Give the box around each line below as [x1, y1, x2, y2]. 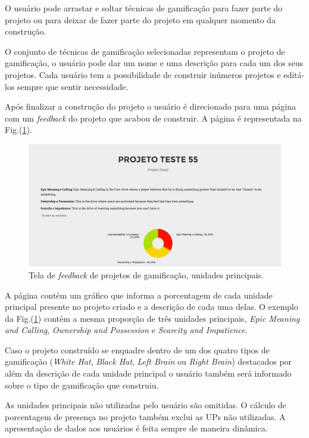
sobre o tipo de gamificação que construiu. [5, 378, 159, 391]
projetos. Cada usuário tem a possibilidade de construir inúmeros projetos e [5, 68, 281, 80]
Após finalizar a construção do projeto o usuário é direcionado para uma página [5, 100, 296, 113]
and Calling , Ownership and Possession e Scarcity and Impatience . [5, 324, 248, 336]
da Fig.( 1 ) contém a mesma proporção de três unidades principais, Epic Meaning [5, 312, 300, 324]
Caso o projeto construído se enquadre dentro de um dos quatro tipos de [5, 343, 270, 356]
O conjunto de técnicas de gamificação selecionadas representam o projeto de [5, 45, 285, 57]
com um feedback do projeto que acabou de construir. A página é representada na [5, 111, 302, 124]
